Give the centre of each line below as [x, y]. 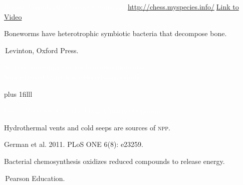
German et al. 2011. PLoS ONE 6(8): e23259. [74, 144]
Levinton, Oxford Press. [42, 50]
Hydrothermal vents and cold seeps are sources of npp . [87, 127]
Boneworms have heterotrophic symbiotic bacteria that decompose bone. [115, 33]
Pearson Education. [35, 178]
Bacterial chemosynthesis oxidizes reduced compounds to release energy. [114, 161]
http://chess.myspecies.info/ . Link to [183, 7]
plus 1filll [18, 94]
